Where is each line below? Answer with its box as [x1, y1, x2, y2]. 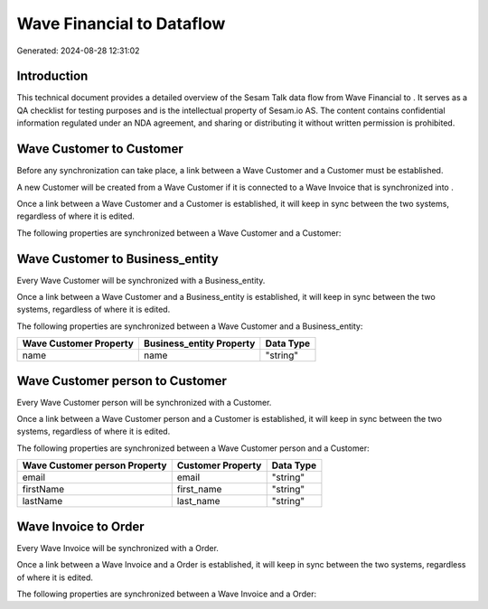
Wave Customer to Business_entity [16, 251, 219, 267]
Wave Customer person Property [22, 459, 167, 472]
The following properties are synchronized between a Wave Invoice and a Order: [16, 588, 316, 599]
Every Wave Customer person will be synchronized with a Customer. [16, 397, 272, 408]
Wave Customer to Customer [16, 141, 184, 157]
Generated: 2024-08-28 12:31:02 [16, 45, 140, 56]
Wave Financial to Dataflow [16, 14, 226, 33]
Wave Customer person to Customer [16, 373, 228, 389]
